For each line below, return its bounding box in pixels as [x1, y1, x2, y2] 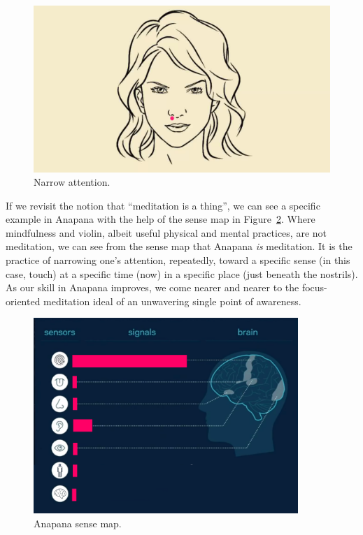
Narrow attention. [34, 175, 111, 189]
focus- [301, 280, 327, 295]
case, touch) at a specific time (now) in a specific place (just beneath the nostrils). [6, 266, 358, 281]
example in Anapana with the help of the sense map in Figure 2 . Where [6, 212, 315, 226]
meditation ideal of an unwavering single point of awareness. [43, 293, 301, 308]
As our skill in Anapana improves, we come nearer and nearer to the [6, 280, 299, 295]
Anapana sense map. [34, 515, 122, 530]
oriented [6, 293, 41, 308]
